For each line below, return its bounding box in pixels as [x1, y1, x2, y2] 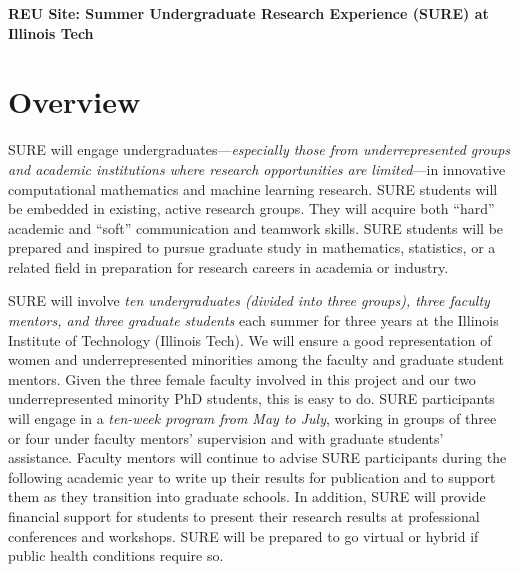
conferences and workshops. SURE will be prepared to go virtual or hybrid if [8, 525, 479, 546]
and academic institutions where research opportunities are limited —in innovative [8, 158, 506, 179]
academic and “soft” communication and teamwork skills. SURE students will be [8, 217, 504, 238]
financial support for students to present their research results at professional [8, 506, 480, 526]
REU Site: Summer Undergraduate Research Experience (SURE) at [8, 3, 489, 23]
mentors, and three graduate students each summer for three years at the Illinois [8, 310, 499, 331]
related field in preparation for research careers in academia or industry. [8, 256, 449, 277]
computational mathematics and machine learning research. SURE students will [8, 178, 498, 199]
